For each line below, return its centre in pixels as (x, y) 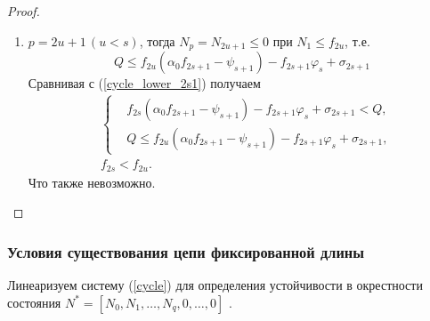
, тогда (157, 40)
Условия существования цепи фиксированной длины (186, 251)
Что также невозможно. (92, 182)
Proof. (24, 11)
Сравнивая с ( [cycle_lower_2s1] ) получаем (144, 83)
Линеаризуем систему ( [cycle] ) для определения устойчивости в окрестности (215, 285)
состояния (34, 302)
